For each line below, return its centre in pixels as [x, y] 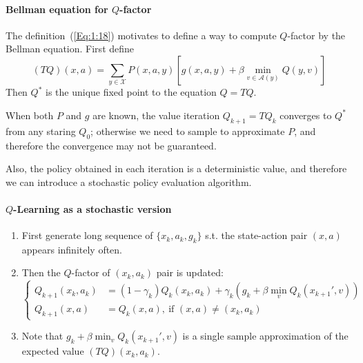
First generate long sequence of [87, 235]
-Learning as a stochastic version [92, 208]
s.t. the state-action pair [256, 235]
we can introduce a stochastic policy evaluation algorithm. [129, 181]
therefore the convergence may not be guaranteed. [111, 145]
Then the [41, 272]
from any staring [41, 131]
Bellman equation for [57, 9]
